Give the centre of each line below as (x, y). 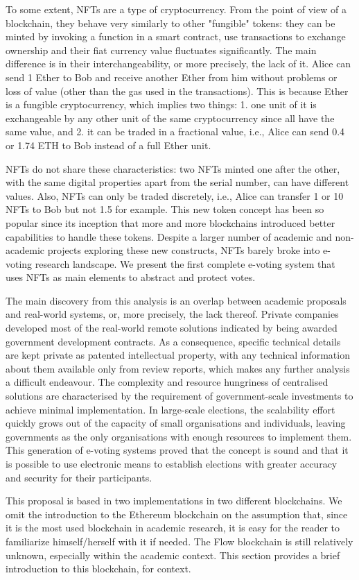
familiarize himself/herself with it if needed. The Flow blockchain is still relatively (179, 541)
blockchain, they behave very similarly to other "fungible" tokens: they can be (170, 23)
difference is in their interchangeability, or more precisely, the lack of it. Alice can (178, 63)
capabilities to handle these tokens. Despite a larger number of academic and (169, 236)
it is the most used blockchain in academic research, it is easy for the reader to (173, 528)
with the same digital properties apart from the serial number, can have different (177, 182)
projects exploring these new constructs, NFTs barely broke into (184, 250)
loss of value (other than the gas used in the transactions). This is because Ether (177, 91)
